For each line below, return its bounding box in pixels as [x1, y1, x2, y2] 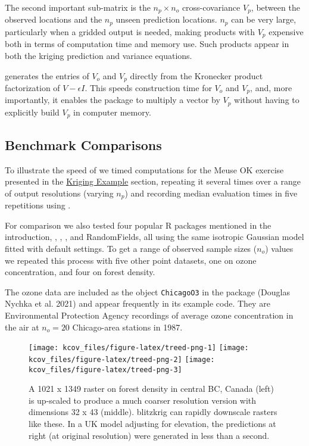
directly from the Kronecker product [130, 69, 263, 82]
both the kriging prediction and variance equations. [5, 49, 192, 61]
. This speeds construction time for [85, 82, 212, 93]
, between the [251, 1, 300, 13]
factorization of [5, 82, 60, 93]
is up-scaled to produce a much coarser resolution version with [29, 394, 257, 406]
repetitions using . [5, 199, 71, 211]
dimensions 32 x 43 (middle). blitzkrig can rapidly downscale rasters [29, 406, 277, 418]
